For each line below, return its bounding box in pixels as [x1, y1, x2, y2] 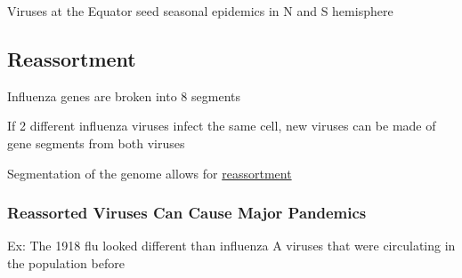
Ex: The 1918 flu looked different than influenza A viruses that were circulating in [7, 236, 456, 255]
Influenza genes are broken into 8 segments [7, 86, 240, 105]
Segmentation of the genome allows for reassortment [7, 163, 292, 182]
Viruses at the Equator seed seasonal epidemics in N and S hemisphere [7, 2, 393, 20]
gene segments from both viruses [7, 133, 185, 152]
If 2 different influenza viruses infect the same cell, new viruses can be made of [7, 116, 436, 135]
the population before [7, 253, 125, 272]
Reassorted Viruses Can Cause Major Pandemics [7, 202, 367, 224]
